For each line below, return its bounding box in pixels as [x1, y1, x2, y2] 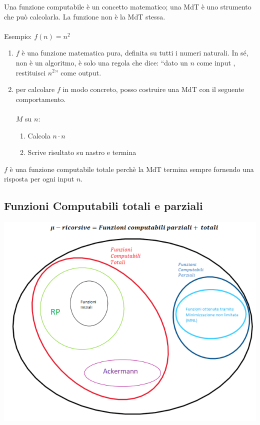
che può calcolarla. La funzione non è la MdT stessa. [4, 11, 165, 21]
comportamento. [15, 93, 66, 104]
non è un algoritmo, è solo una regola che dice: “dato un [15, 57, 188, 67]
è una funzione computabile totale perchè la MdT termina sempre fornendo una [9, 163, 254, 174]
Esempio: [4, 30, 32, 41]
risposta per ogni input [4, 173, 74, 184]
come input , [196, 57, 235, 67]
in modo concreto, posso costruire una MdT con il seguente [62, 84, 244, 94]
